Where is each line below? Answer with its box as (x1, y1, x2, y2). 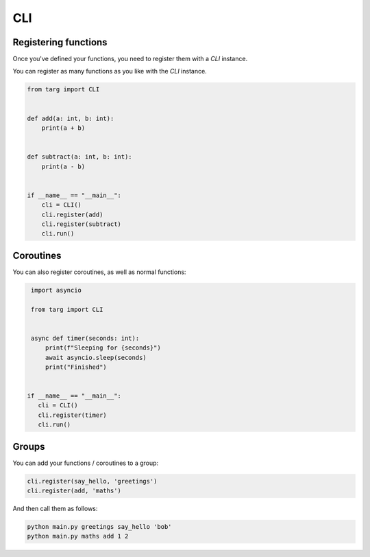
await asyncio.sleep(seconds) (45, 354, 147, 361)
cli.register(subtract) (41, 220, 121, 228)
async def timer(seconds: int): (31, 334, 140, 342)
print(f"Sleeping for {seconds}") (45, 344, 161, 352)
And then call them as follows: (12, 505, 98, 513)
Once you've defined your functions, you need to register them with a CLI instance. (12, 55, 248, 63)
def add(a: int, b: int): (27, 114, 114, 122)
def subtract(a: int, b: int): (27, 153, 133, 161)
